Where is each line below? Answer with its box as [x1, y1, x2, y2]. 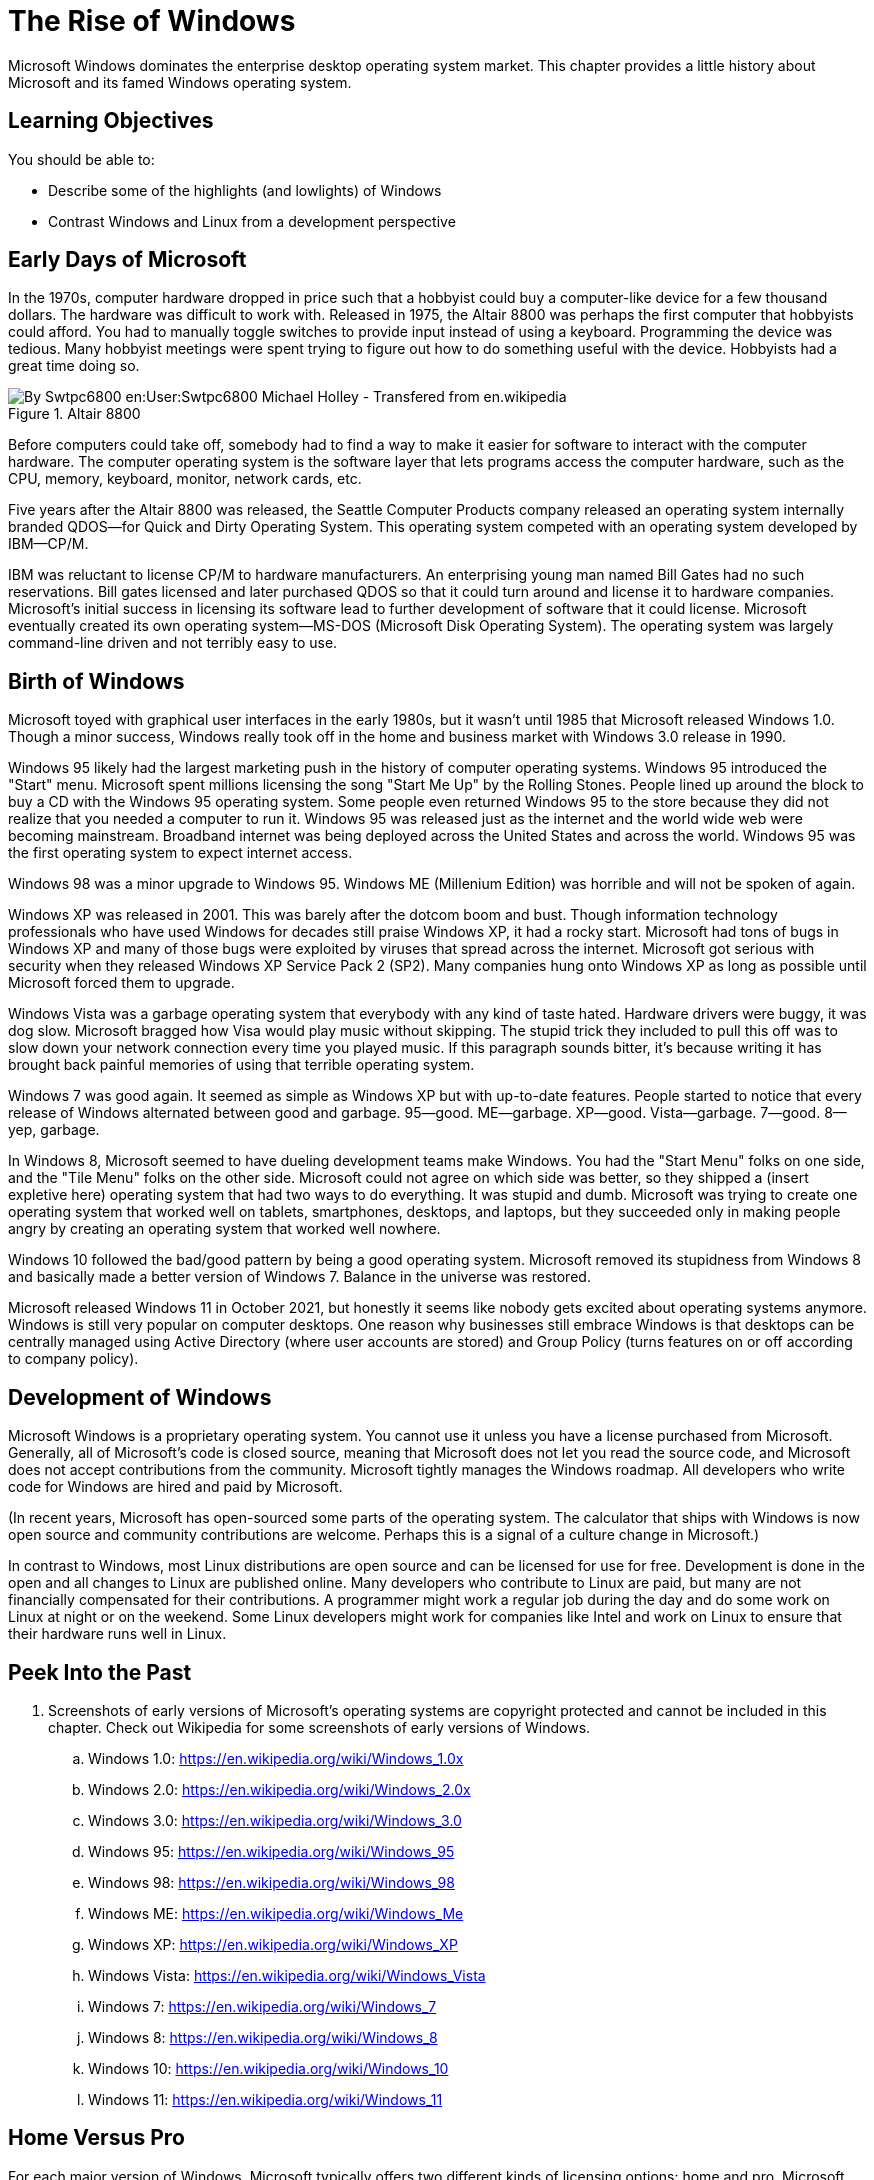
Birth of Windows [8, 668, 185, 694]
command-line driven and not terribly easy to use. [8, 634, 338, 652]
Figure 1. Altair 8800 [8, 405, 141, 423]
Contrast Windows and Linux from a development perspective [48, 212, 456, 230]
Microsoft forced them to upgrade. [8, 974, 235, 992]
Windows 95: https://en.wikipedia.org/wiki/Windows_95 [88, 1842, 455, 1860]
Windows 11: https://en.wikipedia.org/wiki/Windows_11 [88, 2090, 443, 2108]
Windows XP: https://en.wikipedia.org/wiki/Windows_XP [88, 1935, 458, 1953]
